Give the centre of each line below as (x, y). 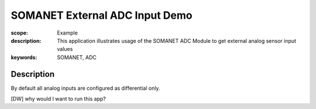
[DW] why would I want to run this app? (59, 99)
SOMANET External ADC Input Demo (102, 15)
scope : (20, 33)
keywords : (24, 57)
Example (68, 33)
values (65, 49)
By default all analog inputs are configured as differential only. (85, 88)
